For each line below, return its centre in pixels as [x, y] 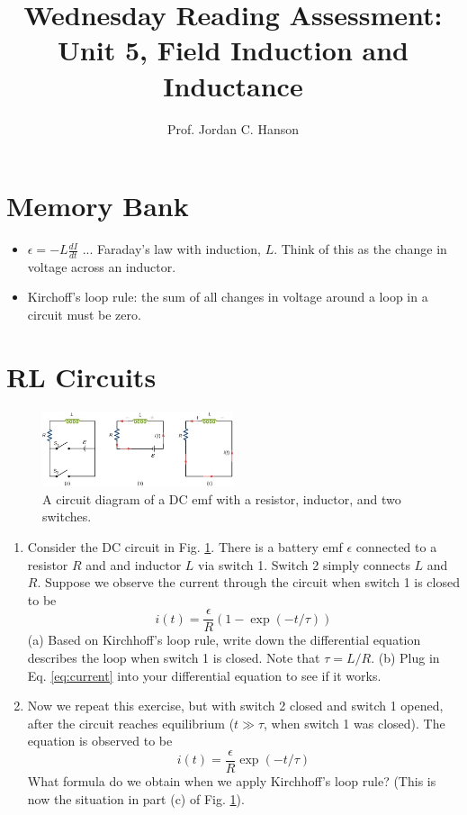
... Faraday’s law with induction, [171, 249]
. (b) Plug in [405, 657]
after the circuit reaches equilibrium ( [131, 723]
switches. [67, 516]
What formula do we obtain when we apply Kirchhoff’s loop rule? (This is [232, 781]
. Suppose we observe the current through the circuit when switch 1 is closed [248, 582]
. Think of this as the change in [360, 249]
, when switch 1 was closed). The [355, 723]
